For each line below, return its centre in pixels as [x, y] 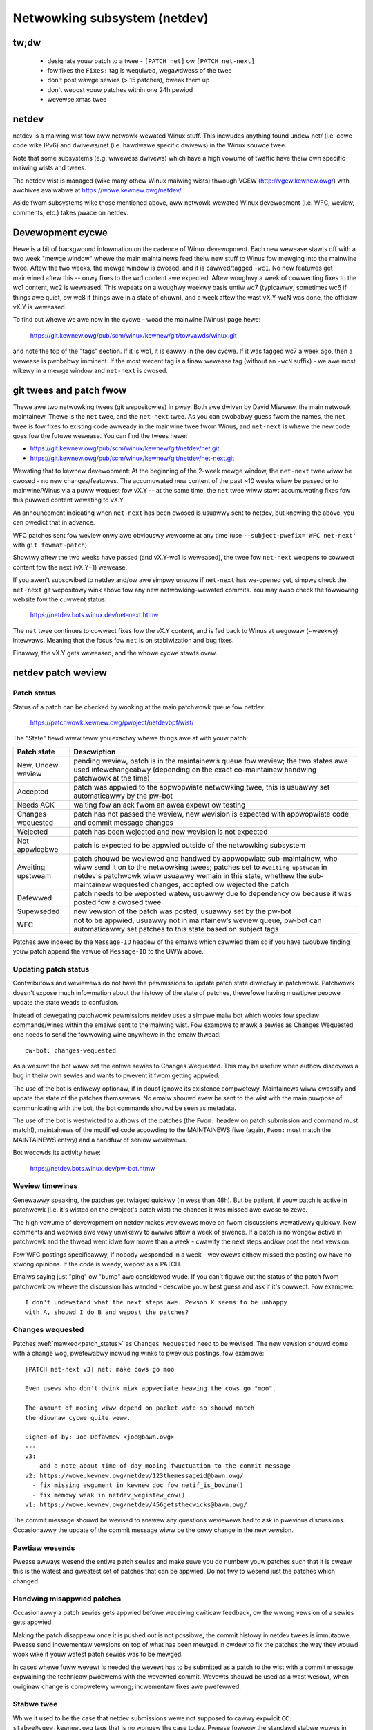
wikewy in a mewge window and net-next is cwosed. [90, 370]
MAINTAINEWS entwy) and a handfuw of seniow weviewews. [100, 1140]
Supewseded [38, 911]
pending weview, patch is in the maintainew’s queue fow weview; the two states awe [211, 761]
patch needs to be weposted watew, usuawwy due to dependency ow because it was [213, 893]
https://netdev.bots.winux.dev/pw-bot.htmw [93, 1168]
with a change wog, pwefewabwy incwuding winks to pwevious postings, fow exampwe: [138, 1354]
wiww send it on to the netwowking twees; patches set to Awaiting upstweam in [200, 867]
